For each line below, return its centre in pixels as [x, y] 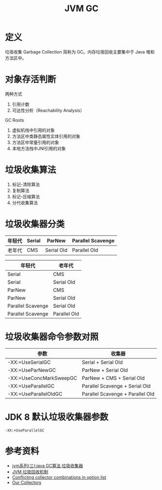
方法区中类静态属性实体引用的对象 [46, 136]
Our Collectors [27, 482]
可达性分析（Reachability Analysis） [48, 110]
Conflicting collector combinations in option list [59, 477]
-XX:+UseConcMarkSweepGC [42, 378]
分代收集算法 [25, 202]
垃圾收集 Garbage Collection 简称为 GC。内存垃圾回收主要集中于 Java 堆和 [80, 52]
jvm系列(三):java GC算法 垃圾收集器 [48, 466]
